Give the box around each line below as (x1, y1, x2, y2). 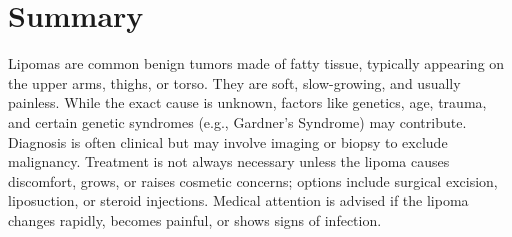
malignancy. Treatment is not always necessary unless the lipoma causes (8, 151, 450, 172)
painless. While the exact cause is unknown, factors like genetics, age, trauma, (8, 92, 487, 113)
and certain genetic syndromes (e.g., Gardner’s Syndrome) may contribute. (8, 111, 467, 132)
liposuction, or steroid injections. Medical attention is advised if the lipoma (8, 190, 469, 211)
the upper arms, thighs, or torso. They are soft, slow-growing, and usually (8, 72, 461, 93)
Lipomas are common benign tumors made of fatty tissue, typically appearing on (8, 53, 505, 74)
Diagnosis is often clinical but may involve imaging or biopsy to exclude (8, 131, 448, 152)
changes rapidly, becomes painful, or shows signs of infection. (8, 209, 382, 230)
